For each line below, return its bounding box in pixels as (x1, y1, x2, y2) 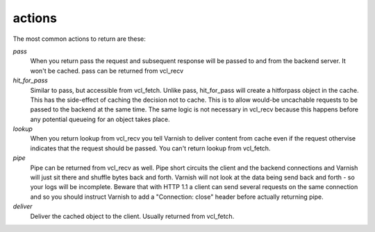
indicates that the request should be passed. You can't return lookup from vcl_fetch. (30, 144, 271, 152)
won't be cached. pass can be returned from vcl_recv (30, 66, 184, 75)
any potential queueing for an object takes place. (30, 115, 170, 123)
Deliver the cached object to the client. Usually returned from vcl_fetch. (30, 212, 235, 220)
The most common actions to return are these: (12, 35, 146, 43)
